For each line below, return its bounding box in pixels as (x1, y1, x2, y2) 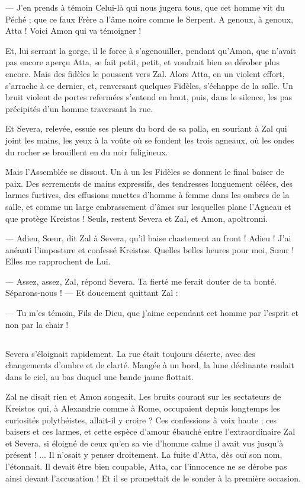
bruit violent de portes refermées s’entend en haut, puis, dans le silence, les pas (5, 91, 293, 103)
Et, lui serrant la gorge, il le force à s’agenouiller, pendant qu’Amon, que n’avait (5, 44, 296, 56)
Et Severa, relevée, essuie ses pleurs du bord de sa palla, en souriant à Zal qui (5, 122, 287, 135)
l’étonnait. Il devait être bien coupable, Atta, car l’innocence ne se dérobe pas (5, 460, 287, 472)
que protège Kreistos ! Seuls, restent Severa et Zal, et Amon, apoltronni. (5, 212, 268, 224)
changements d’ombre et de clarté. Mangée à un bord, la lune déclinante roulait (5, 359, 294, 371)
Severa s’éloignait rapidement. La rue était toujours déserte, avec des (5, 347, 255, 359)
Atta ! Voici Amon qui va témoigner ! (5, 24, 142, 37)
